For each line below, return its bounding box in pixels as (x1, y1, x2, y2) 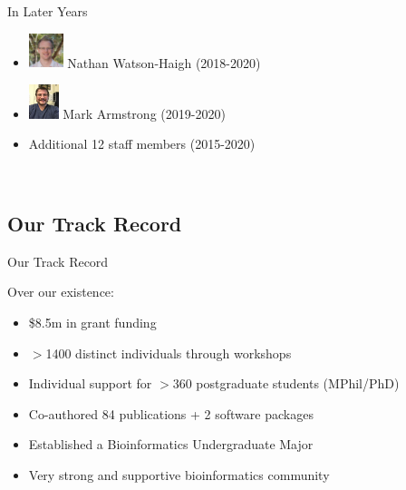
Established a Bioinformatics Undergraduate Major (28, 435, 314, 454)
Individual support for (28, 374, 152, 393)
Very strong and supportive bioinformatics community (28, 465, 330, 484)
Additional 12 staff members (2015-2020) (28, 134, 256, 153)
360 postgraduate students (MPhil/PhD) (172, 374, 400, 393)
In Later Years (7, 2, 88, 20)
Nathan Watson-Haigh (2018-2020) (67, 53, 261, 72)
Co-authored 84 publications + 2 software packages (28, 404, 314, 423)
